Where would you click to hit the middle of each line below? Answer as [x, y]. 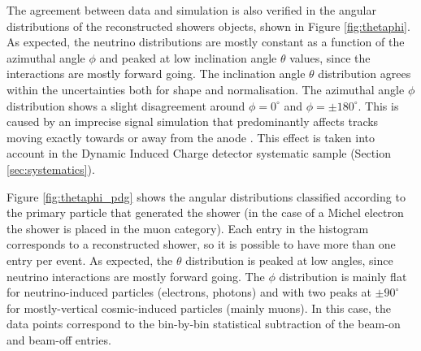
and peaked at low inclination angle [188, 57]
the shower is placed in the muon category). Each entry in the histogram [188, 228]
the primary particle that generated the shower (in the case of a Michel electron [205, 212]
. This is [378, 105]
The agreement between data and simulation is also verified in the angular [191, 10]
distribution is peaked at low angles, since [289, 260]
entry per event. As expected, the [90, 260]
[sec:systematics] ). [51, 169]
